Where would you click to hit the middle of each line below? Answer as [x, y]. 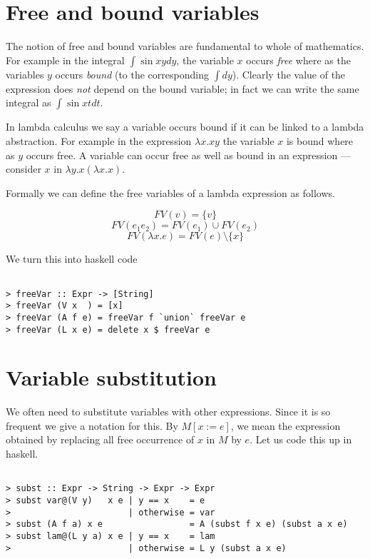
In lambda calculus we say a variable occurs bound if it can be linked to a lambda [185, 127]
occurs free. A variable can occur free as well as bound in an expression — [188, 155]
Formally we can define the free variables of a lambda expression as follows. [170, 192]
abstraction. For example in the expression [99, 140]
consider [24, 169]
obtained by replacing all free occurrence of [100, 439]
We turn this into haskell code [72, 259]
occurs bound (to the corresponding [132, 74]
